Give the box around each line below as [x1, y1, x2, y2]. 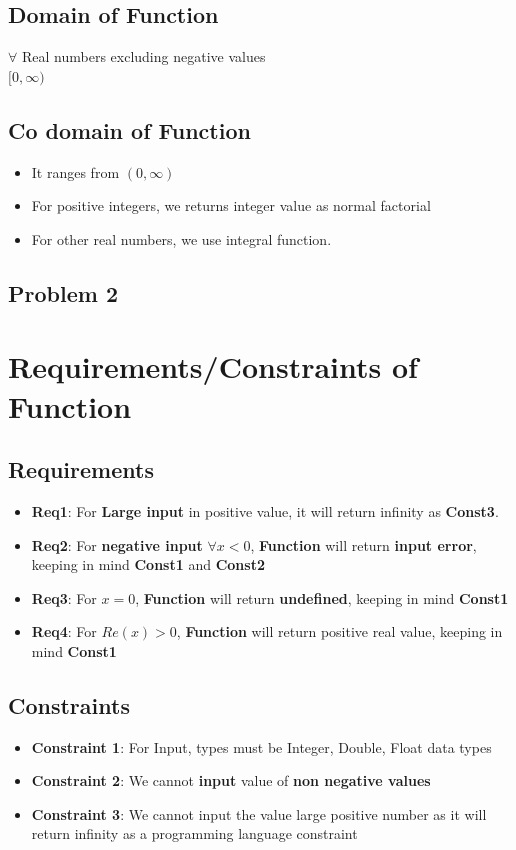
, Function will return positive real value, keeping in [176, 621, 503, 642]
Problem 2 [8, 277, 118, 308]
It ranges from [31, 161, 120, 182]
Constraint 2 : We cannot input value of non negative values [31, 770, 431, 791]
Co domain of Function [8, 114, 251, 145]
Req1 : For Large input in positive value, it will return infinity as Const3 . [31, 500, 499, 521]
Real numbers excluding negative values [21, 46, 266, 67]
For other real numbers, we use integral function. [31, 228, 332, 249]
